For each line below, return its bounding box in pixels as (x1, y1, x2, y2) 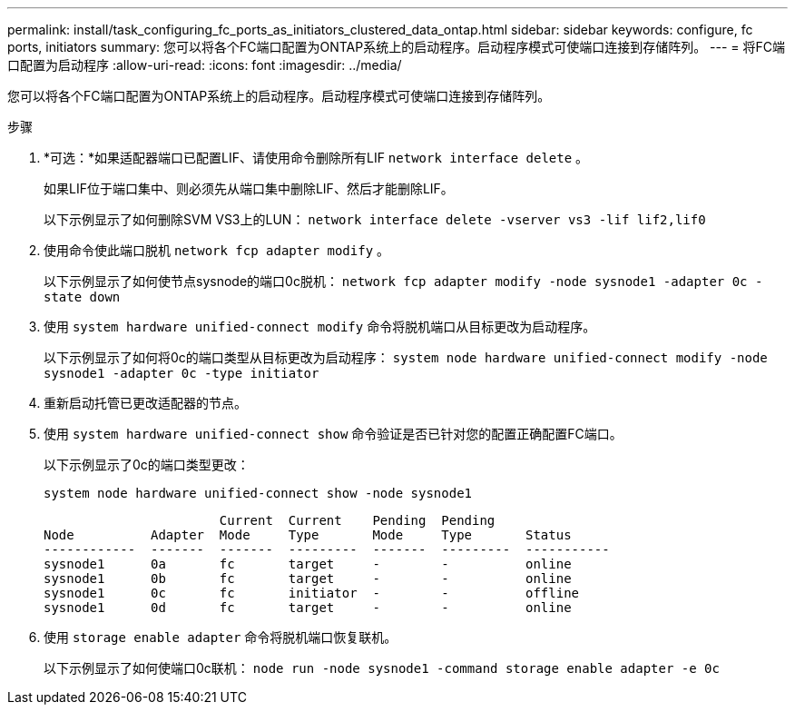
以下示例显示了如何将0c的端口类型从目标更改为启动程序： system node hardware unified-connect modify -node (44, 350, 768, 365)
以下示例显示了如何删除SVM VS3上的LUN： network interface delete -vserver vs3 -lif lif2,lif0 (44, 212, 706, 227)
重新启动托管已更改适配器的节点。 (44, 395, 247, 410)
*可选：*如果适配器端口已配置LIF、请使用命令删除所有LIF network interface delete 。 (44, 150, 589, 165)
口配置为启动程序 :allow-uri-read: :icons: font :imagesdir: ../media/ (7, 57, 402, 73)
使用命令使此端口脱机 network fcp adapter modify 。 (44, 242, 390, 258)
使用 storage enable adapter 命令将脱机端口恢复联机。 (44, 629, 397, 645)
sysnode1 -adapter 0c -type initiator (44, 366, 319, 381)
